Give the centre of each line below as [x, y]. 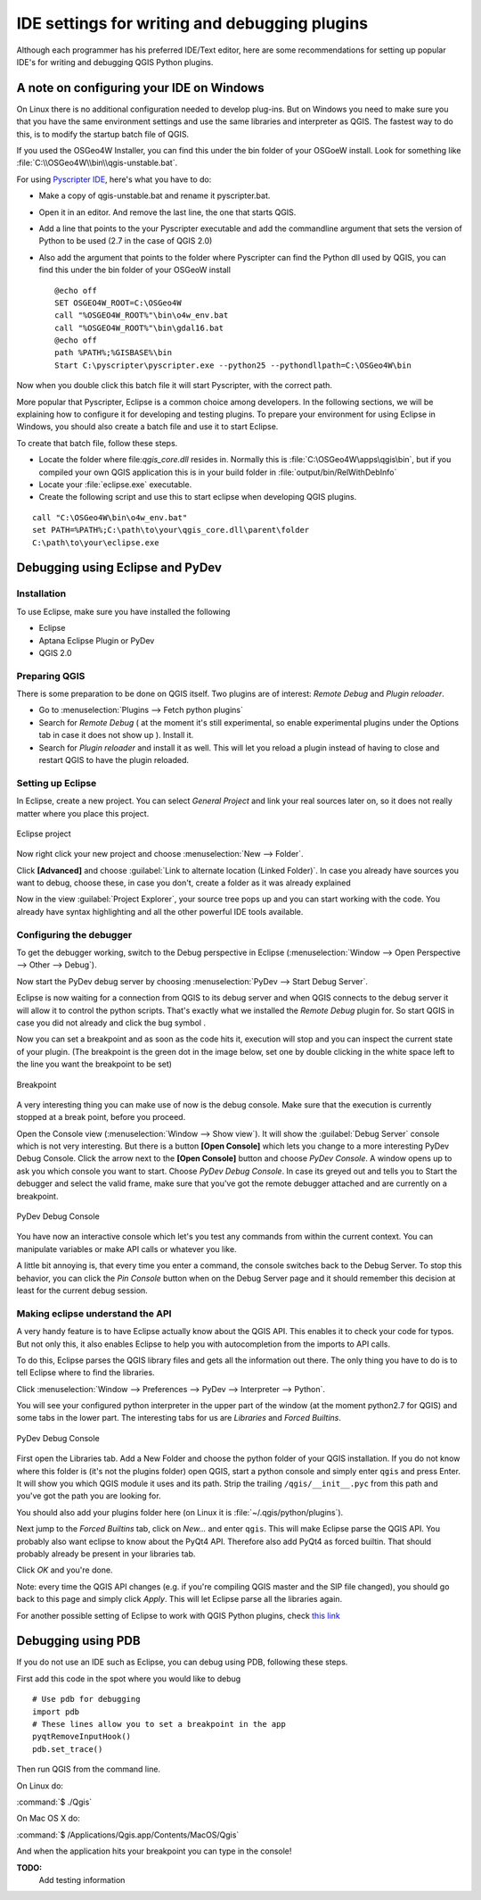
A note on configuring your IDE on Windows [140, 88]
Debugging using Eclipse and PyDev [119, 568]
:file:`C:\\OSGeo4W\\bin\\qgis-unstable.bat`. [97, 163]
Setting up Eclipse [57, 783]
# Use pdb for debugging [86, 1699]
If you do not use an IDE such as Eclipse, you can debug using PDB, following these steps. [182, 1662]
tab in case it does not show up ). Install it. [116, 735]
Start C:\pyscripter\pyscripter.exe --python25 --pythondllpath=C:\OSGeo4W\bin [233, 365]
